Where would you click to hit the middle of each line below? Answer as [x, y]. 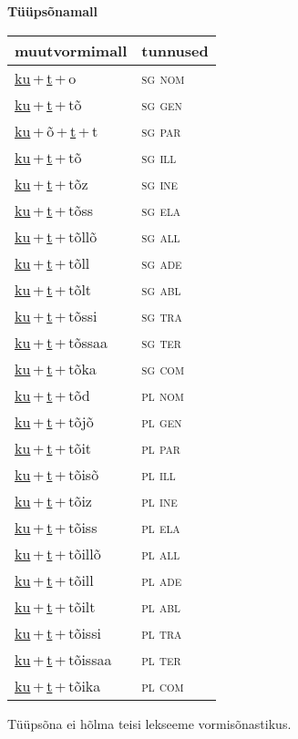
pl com [163, 685]
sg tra [162, 315]
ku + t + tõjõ [54, 421]
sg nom [163, 77]
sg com [163, 368]
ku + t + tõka [56, 368]
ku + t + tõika [58, 685]
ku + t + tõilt [55, 606]
